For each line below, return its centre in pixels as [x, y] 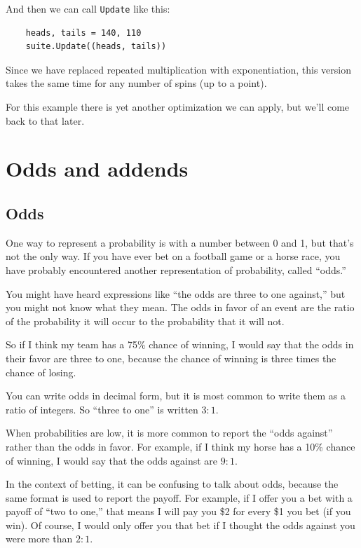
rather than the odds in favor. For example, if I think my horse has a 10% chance [180, 446]
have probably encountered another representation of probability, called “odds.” [176, 269]
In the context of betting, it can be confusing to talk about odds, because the [172, 484]
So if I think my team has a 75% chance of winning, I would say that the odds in [180, 344]
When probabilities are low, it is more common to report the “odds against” [169, 433]
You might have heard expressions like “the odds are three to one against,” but [176, 293]
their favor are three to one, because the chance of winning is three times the [171, 358]
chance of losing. [41, 372]
